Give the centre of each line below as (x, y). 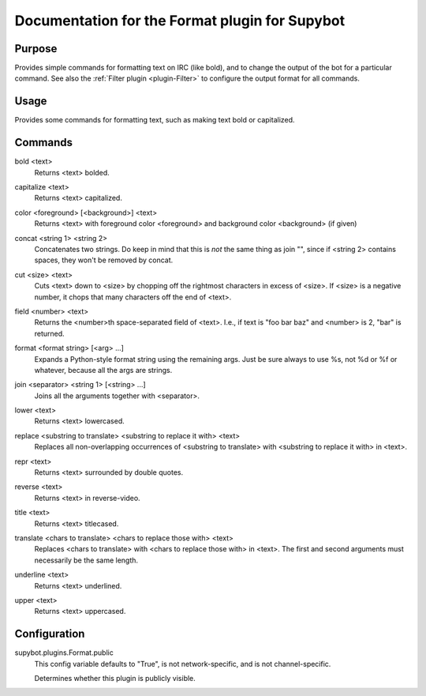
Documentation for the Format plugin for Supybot (180, 21)
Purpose (36, 49)
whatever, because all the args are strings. (103, 370)
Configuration (50, 634)
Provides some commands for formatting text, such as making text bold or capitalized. (155, 120)
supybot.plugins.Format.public (64, 653)
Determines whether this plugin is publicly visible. (115, 679)
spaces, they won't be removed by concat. (104, 260)
